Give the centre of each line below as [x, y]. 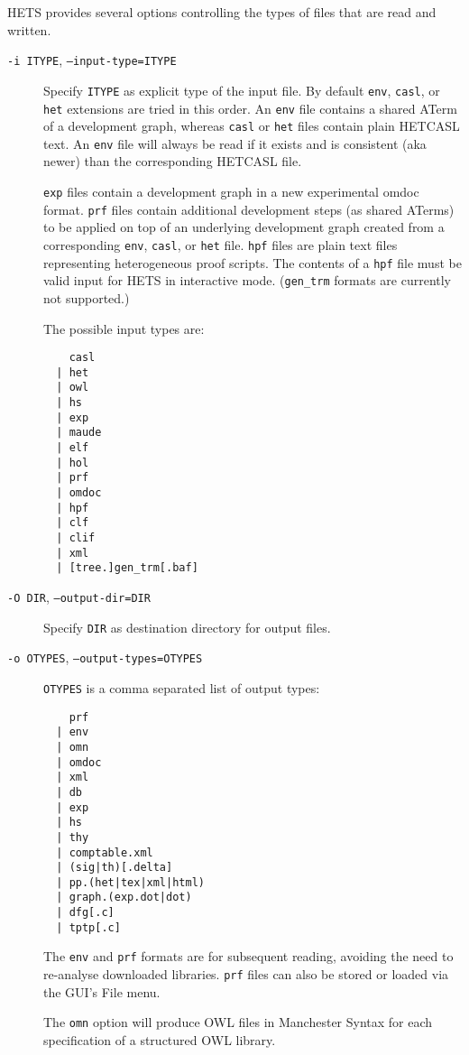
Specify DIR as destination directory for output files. [187, 627]
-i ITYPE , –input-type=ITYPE [92, 60]
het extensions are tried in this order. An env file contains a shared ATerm [250, 108]
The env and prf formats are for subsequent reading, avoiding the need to [248, 956]
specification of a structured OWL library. [160, 1040]
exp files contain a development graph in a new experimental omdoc [231, 192]
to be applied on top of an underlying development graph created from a [244, 227]
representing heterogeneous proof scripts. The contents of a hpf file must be [253, 262]
